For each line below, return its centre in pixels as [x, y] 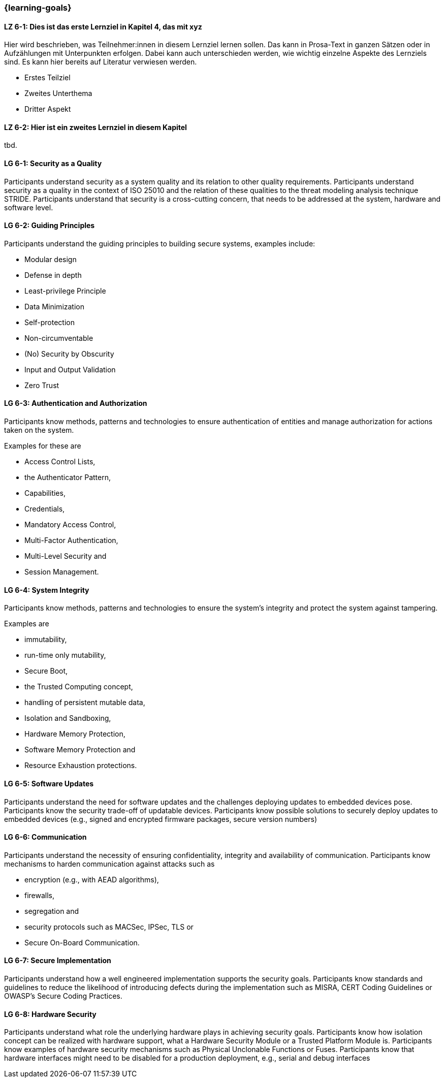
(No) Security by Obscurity [69, 354]
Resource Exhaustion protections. [81, 766]
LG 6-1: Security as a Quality [53, 164]
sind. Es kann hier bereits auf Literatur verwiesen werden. [101, 62]
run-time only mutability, [65, 655]
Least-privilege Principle [65, 291]
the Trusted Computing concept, [79, 687]
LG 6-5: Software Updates [49, 783]
